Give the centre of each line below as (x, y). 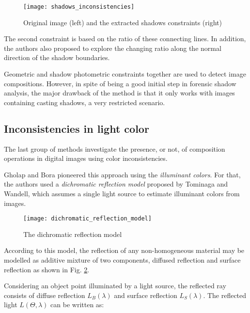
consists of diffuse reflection (45, 295)
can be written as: (77, 305)
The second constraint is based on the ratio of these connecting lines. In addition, (125, 39)
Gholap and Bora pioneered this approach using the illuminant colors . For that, (122, 174)
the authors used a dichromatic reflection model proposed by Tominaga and (116, 184)
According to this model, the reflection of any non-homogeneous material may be (124, 250)
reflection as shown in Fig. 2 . (47, 269)
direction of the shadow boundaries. (57, 57)
